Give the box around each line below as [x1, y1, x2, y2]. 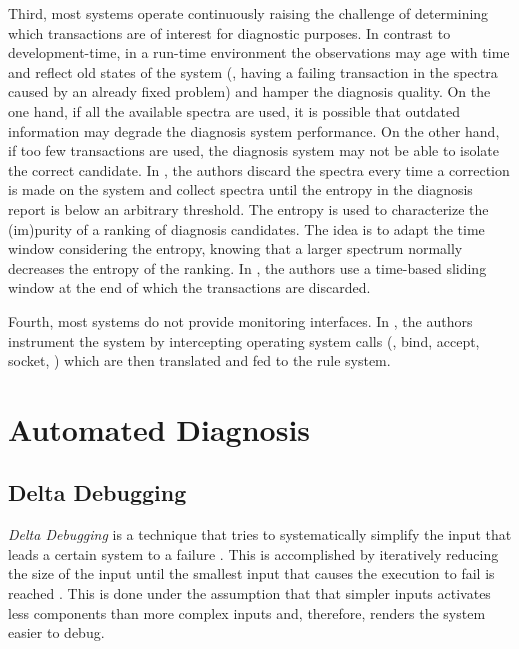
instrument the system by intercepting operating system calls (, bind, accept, [8, 330, 480, 351]
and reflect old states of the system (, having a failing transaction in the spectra [8, 61, 498, 82]
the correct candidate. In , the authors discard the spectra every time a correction [8, 159, 510, 180]
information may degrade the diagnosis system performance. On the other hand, [8, 120, 500, 141]
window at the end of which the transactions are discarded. [8, 277, 371, 298]
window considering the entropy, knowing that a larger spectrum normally [8, 238, 463, 259]
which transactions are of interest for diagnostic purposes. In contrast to [8, 22, 451, 43]
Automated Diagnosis [8, 408, 311, 449]
